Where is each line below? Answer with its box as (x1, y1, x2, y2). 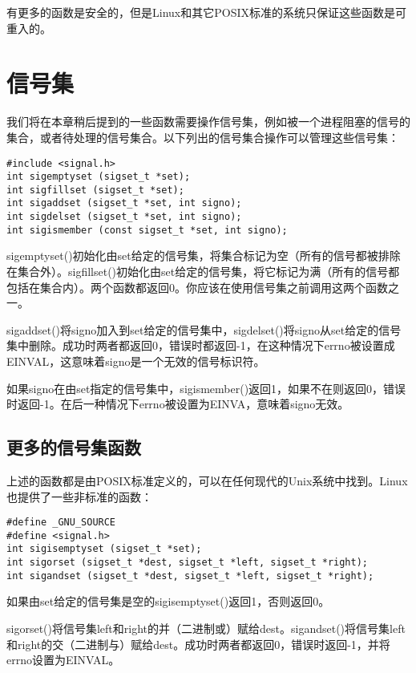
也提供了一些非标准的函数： (6, 488, 152, 505)
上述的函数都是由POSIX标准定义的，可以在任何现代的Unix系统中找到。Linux (6, 472, 408, 489)
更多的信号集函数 (6, 435, 141, 460)
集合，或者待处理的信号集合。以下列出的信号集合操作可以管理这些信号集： (6, 128, 399, 145)
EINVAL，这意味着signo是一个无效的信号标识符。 (6, 353, 265, 369)
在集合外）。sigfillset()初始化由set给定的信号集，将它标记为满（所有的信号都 (6, 263, 400, 280)
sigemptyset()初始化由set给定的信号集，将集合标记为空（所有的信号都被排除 (6, 247, 401, 264)
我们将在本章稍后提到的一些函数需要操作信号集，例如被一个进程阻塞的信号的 (6, 113, 410, 130)
